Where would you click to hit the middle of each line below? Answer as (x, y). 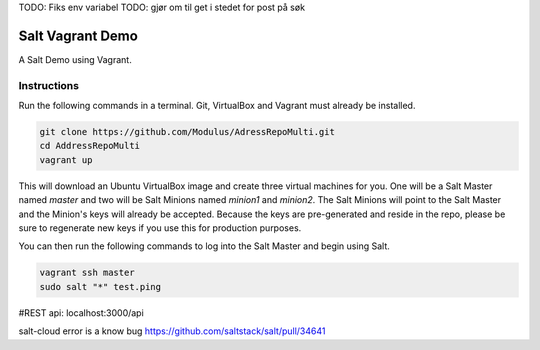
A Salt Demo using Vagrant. (75, 59)
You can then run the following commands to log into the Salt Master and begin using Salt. (204, 246)
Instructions (49, 85)
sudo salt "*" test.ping (100, 286)
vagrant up (66, 159)
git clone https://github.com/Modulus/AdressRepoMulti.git (187, 132)
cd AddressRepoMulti (89, 146)
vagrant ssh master (87, 273)
